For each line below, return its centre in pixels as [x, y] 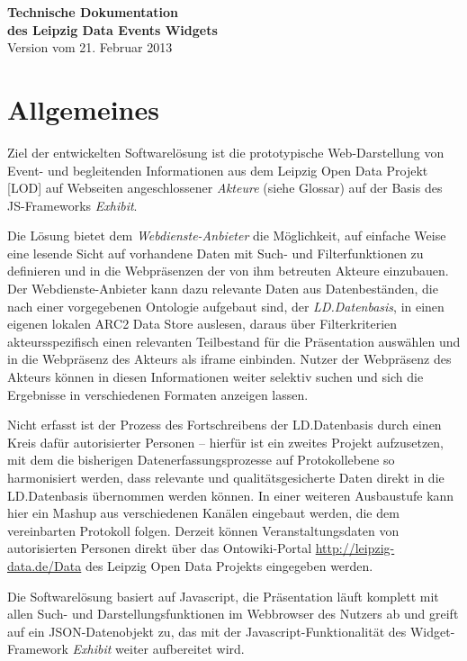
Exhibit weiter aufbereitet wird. [158, 649]
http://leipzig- [355, 548]
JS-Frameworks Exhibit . [72, 205]
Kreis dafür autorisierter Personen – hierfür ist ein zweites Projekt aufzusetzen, [225, 442]
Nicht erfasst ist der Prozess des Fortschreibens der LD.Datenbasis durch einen [225, 425]
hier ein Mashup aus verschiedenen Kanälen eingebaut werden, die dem [203, 513]
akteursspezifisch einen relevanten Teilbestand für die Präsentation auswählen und [234, 341]
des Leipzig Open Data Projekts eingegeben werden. [229, 565]
